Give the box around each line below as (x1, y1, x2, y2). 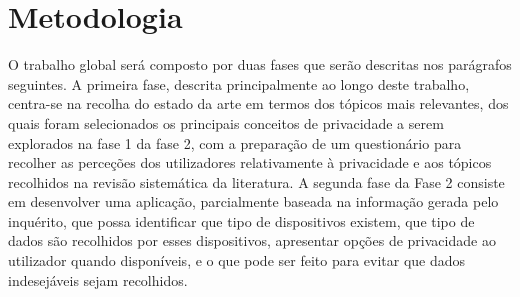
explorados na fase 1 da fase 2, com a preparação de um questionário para (8, 132, 462, 153)
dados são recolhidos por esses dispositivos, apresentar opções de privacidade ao (8, 230, 496, 251)
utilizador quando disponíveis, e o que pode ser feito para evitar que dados (8, 250, 466, 271)
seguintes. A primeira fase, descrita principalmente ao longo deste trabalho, (8, 73, 470, 94)
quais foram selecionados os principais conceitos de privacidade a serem (8, 112, 444, 133)
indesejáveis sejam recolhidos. (8, 269, 188, 290)
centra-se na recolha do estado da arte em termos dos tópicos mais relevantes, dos (8, 93, 509, 114)
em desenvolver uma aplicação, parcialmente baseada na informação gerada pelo (8, 191, 499, 212)
